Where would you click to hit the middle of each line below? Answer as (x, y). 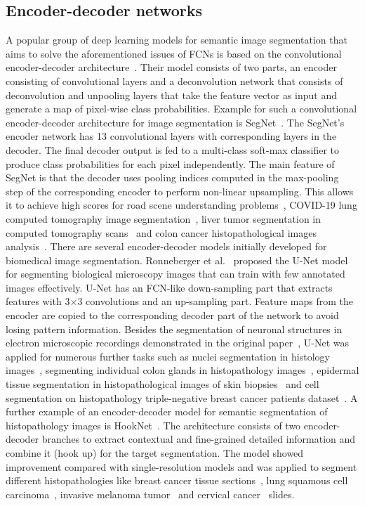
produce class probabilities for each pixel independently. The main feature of (170, 163)
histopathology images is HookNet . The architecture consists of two (153, 425)
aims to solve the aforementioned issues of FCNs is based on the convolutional (174, 53)
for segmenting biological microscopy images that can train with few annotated (175, 274)
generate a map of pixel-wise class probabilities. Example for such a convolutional (181, 109)
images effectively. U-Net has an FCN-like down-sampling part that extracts (169, 287)
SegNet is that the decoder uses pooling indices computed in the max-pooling (172, 177)
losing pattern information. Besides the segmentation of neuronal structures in (174, 329)
